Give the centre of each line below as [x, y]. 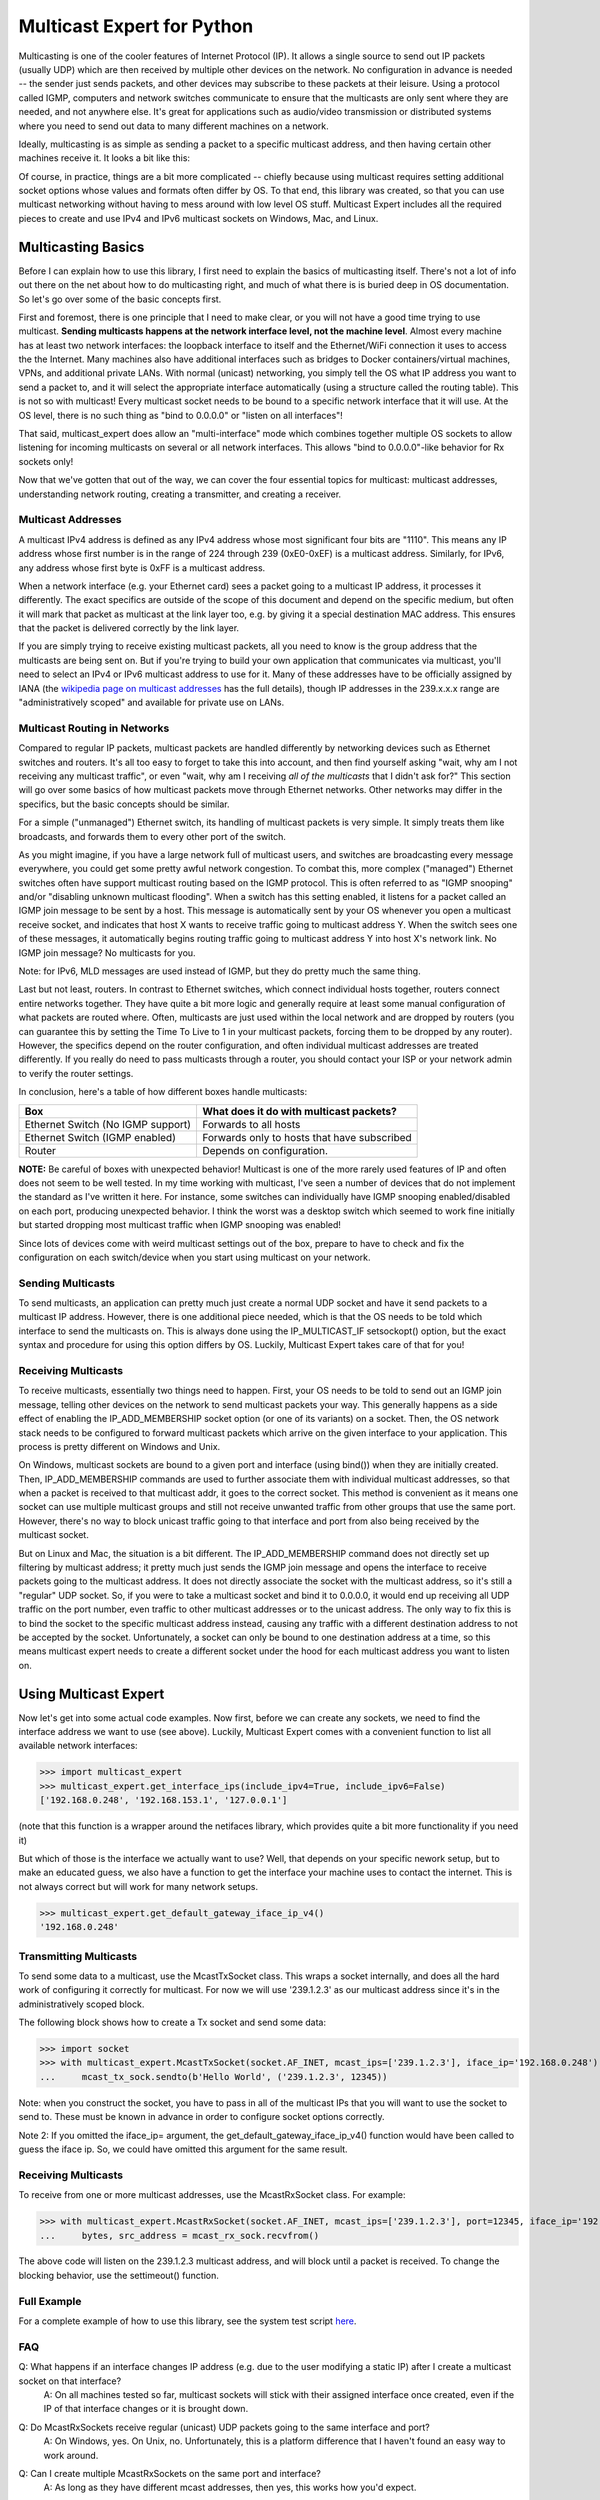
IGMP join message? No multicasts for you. [107, 952]
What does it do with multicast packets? [299, 1111]
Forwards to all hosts [251, 1124]
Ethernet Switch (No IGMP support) [108, 1124]
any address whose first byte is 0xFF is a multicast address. [142, 567]
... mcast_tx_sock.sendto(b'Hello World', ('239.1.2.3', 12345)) [213, 2076]
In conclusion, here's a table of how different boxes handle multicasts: [163, 1092]
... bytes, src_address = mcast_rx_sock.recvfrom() [179, 2235]
